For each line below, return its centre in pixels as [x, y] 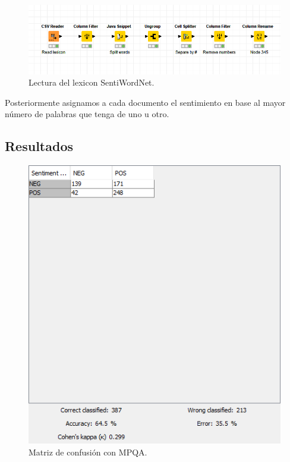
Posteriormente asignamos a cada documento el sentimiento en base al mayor [145, 102]
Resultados [39, 146]
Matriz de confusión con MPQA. [88, 452]
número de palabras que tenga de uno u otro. [87, 114]
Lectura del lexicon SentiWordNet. [92, 82]
